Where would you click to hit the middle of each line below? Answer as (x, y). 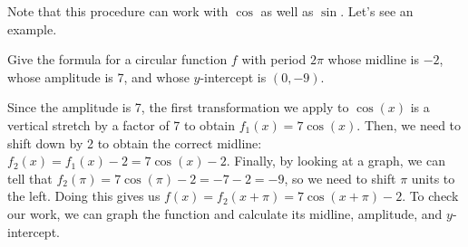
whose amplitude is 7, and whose (98, 76)
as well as (287, 11)
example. (32, 28)
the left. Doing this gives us (84, 196)
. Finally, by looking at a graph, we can (336, 161)
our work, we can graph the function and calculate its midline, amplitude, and (225, 213)
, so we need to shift (340, 178)
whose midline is (374, 59)
